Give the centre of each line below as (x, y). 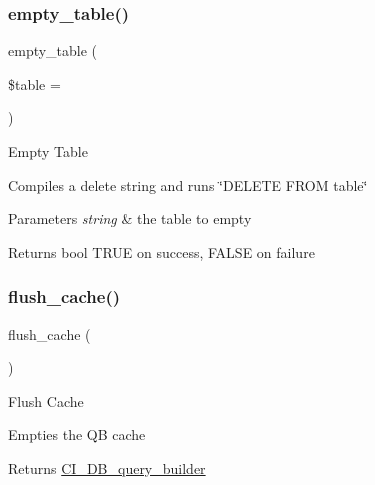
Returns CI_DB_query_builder (107, 467)
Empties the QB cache (77, 434)
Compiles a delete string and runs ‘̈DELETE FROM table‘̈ (188, 184)
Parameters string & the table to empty (130, 218)
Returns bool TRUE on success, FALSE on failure (161, 251)
